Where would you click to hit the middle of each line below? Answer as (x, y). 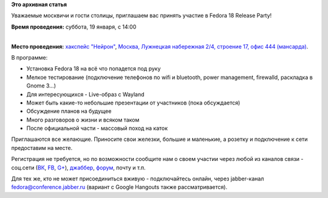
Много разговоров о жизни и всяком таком (83, 120)
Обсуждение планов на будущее (69, 111)
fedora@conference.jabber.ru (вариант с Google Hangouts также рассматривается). (119, 187)
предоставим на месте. (42, 148)
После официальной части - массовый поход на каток (97, 128)
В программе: (29, 57)
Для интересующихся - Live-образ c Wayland (86, 94)
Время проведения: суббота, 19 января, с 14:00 (74, 27)
